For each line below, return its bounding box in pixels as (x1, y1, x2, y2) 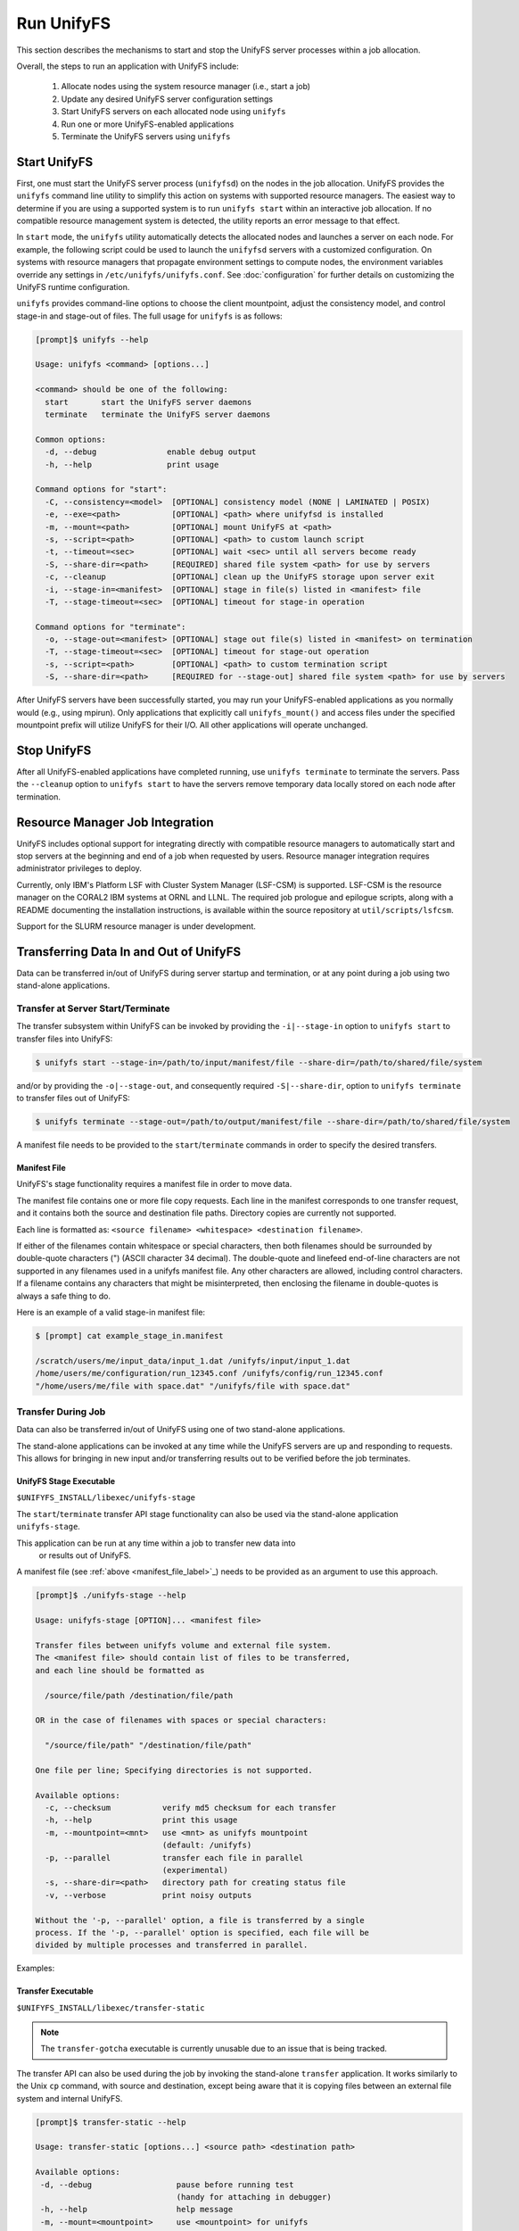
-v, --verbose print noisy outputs (45, 1890, 252, 1900)
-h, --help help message (40, 2204, 234, 2215)
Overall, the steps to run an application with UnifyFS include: (16, 61, 240, 71)
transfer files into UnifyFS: (16, 1033, 113, 1044)
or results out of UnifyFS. (38, 1550, 132, 1561)
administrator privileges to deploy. (16, 863, 143, 874)
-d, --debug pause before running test (40, 2179, 294, 2190)
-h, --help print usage (45, 460, 219, 469)
